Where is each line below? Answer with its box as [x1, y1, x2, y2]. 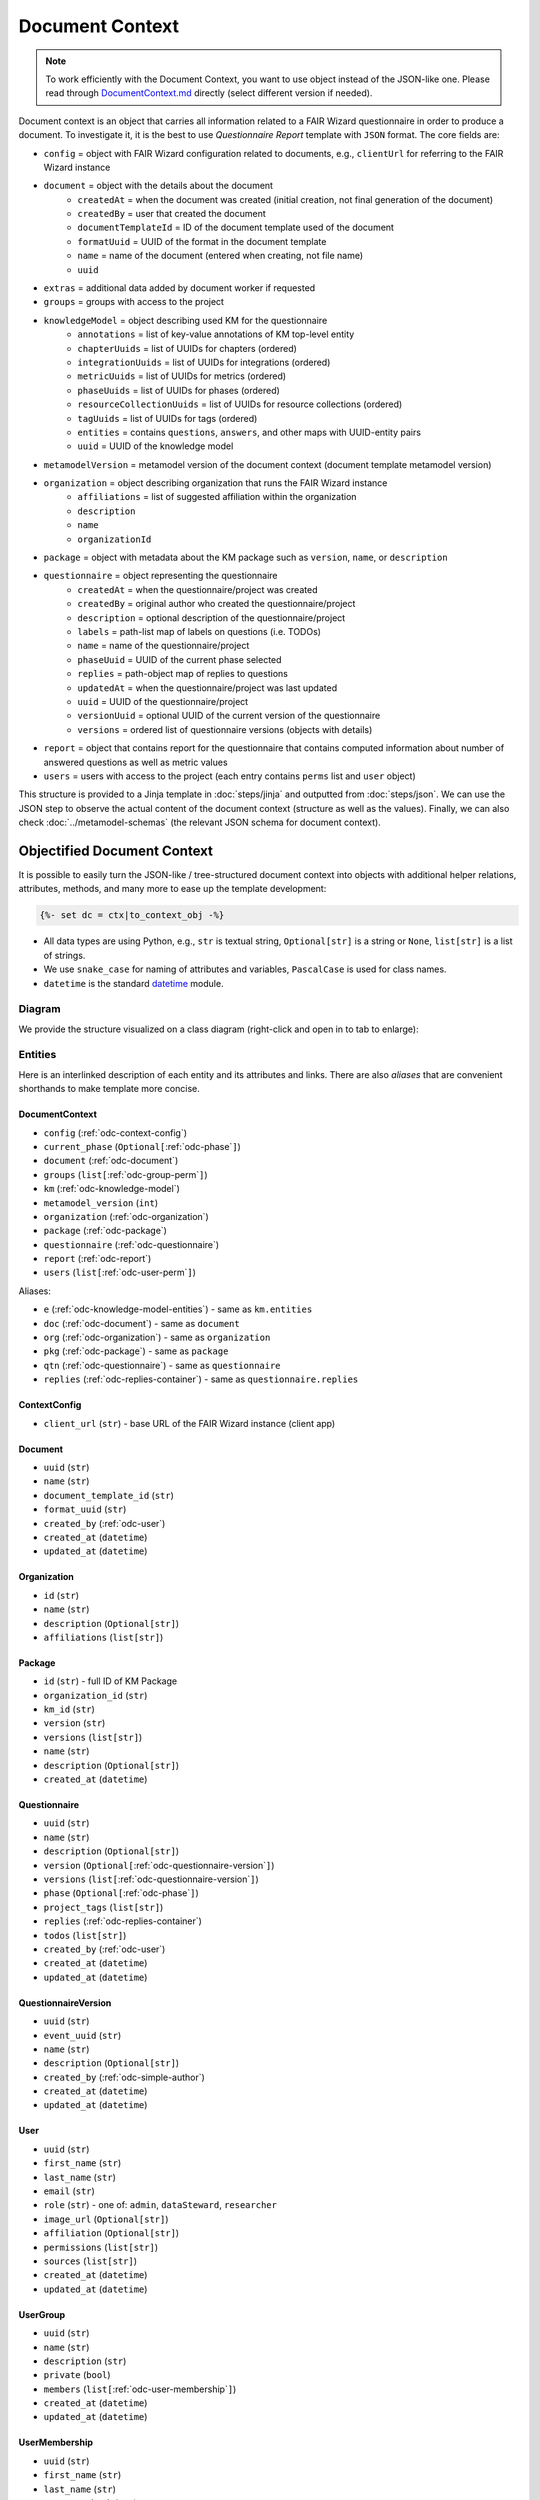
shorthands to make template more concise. [18, 1083, 200, 1095]
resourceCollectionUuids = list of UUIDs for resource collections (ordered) [77, 398, 403, 410]
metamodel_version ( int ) [43, 1196, 159, 1209]
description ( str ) [43, 2355, 127, 2367]
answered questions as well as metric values [43, 756, 229, 768]
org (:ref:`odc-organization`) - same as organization [43, 1331, 271, 1344]
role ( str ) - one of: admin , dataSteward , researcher [43, 2199, 277, 2211]
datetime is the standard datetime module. [43, 977, 224, 989]
